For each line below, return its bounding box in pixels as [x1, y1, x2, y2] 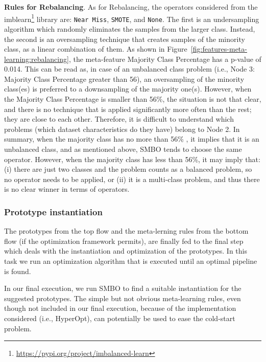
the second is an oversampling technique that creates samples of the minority [4, 33, 245, 44]
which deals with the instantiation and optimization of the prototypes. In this [4, 245, 247, 256]
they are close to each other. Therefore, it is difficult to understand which [4, 114, 234, 124]
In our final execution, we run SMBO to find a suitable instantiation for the [4, 283, 241, 293]
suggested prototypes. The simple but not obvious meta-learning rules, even [4, 292, 241, 303]
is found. [4, 265, 31, 276]
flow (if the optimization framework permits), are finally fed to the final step [4, 235, 244, 246]
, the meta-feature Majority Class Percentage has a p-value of [68, 53, 261, 64]
